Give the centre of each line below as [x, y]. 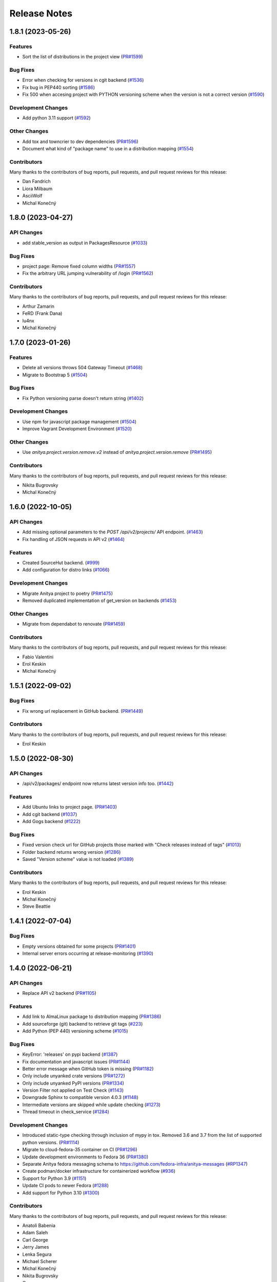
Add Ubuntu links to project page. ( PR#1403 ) [70, 807]
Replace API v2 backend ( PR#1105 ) [59, 993]
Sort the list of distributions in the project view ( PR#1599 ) [83, 57]
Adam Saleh [35, 1233]
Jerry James [36, 1247]
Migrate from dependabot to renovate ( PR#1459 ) [74, 624]
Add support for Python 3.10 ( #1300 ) [61, 1193]
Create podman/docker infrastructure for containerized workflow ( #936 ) [99, 1171]
